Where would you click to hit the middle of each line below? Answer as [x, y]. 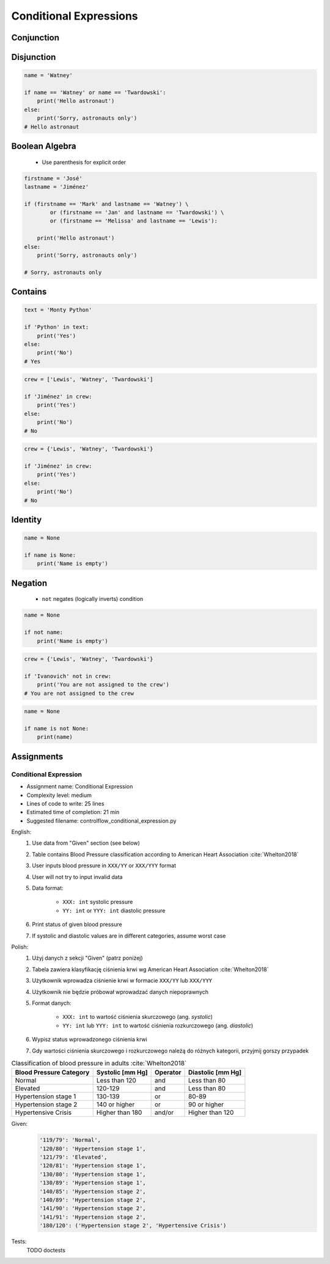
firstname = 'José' [53, 178]
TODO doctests [46, 1250]
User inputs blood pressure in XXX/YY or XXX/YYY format [104, 865]
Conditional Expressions [75, 16]
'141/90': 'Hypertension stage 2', [93, 1208]
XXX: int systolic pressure [98, 902]
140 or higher [116, 1104]
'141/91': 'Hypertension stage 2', [93, 1217]
